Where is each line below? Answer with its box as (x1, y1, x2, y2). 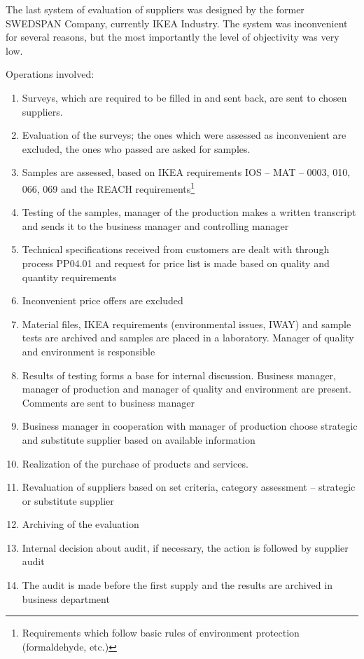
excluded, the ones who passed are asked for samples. (22, 141, 251, 156)
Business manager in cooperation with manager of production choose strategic (22, 419, 358, 433)
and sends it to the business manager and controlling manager (22, 218, 289, 233)
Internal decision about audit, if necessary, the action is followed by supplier (22, 540, 349, 555)
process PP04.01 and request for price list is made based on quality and (22, 255, 330, 270)
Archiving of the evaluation (22, 517, 139, 531)
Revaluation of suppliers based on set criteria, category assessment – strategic (22, 480, 356, 494)
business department (22, 591, 110, 606)
